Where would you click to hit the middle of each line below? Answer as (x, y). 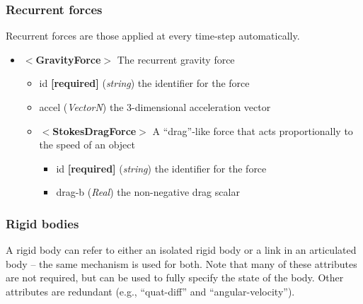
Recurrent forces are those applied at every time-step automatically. (153, 36)
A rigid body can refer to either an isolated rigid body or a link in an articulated (181, 250)
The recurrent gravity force (176, 59)
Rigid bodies (42, 223)
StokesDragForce (94, 130)
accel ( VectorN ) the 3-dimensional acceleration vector (155, 107)
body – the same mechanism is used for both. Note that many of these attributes (181, 263)
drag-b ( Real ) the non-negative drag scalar (148, 192)
